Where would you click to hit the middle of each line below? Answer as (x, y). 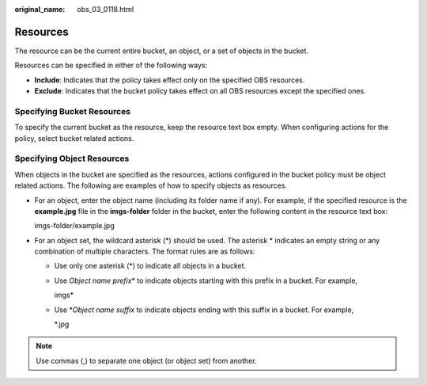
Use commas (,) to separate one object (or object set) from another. (146, 360)
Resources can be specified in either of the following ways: (111, 65)
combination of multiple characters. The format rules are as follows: (145, 252)
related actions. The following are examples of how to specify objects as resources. (151, 185)
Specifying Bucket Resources (72, 111)
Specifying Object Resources (72, 158)
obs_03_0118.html (106, 9)
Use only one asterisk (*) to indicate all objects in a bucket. (150, 266)
